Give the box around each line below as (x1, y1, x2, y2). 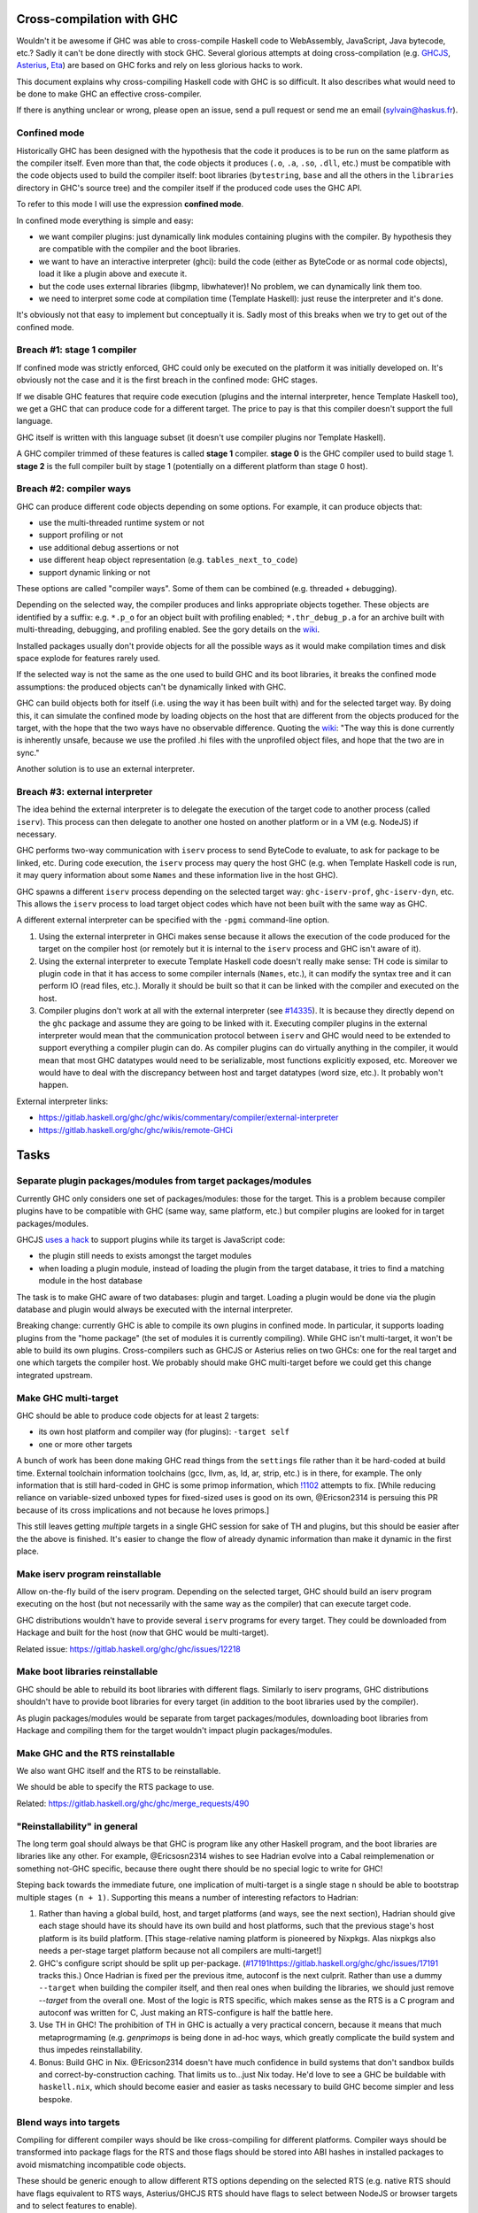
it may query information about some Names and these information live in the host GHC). (16, 870, 338, 881)
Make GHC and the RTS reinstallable (16, 1746, 176, 1759)
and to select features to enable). (16, 2200, 137, 2210)
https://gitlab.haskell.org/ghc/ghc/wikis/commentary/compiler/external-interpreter (38, 1112, 339, 1123)
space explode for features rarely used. (16, 653, 161, 663)
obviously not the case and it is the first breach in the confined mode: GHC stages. (16, 374, 319, 385)
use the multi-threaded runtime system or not (38, 518, 205, 528)
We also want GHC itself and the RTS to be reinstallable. (16, 1766, 221, 1777)
